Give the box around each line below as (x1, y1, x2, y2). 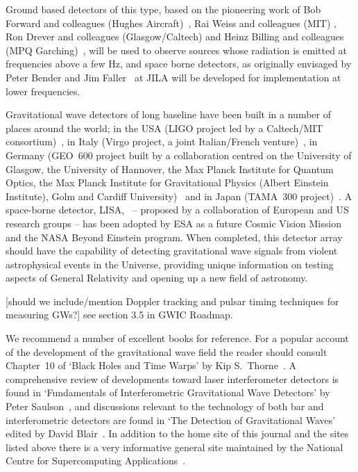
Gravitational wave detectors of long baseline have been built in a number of (6, 107, 331, 122)
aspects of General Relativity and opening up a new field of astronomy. (6, 270, 308, 285)
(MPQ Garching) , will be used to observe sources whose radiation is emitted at (6, 42, 348, 57)
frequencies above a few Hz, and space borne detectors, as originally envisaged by (6, 56, 352, 71)
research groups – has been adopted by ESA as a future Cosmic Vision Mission (6, 215, 341, 230)
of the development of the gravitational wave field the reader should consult (6, 344, 327, 359)
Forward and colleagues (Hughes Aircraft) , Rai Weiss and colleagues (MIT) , (6, 15, 336, 30)
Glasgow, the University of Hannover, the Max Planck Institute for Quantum (6, 161, 334, 176)
